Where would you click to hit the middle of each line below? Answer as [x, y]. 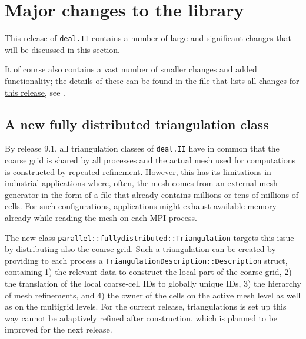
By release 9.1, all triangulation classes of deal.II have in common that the [142, 148]
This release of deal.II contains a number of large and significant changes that [148, 38]
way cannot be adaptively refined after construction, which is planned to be [141, 318]
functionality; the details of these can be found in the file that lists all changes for [152, 80]
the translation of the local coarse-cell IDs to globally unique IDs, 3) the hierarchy [153, 283]
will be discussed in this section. [62, 49]
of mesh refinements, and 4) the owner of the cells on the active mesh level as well [153, 295]
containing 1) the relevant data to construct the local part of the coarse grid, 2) [148, 272]
